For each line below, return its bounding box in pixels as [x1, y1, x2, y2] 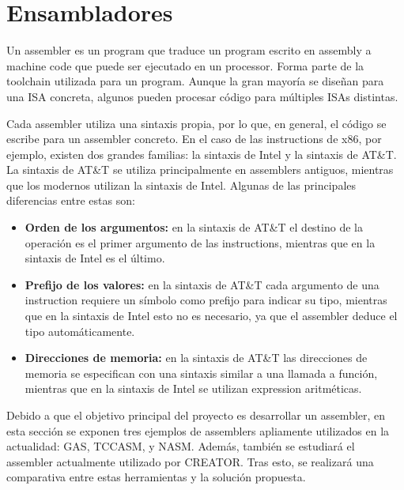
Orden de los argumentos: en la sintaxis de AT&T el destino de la [25, 219, 363, 236]
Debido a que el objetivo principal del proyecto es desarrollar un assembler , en [6, 407, 386, 423]
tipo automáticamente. [25, 322, 135, 339]
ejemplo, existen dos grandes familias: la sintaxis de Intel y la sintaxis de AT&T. [6, 145, 397, 162]
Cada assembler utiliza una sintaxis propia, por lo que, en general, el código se [6, 115, 387, 131]
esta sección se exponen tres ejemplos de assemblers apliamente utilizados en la [6, 422, 390, 439]
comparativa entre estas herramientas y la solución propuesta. [6, 469, 306, 485]
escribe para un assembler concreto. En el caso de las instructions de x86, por [6, 130, 382, 147]
